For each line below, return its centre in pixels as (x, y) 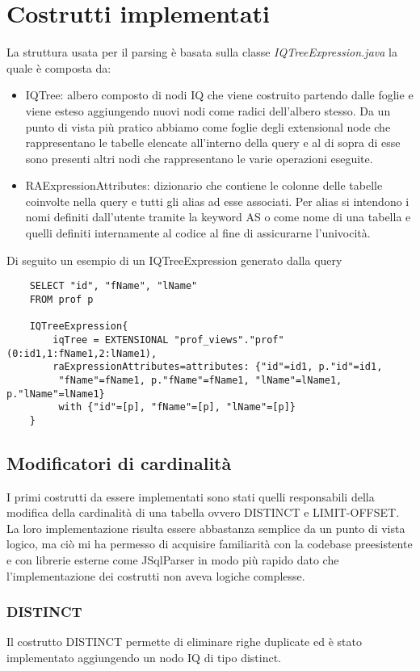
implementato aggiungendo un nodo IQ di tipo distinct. (144, 658)
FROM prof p (61, 299)
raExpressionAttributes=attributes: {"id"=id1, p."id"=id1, (218, 367)
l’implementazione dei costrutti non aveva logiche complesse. (156, 575)
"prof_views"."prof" (229, 340)
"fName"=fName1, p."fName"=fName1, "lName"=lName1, (200, 380)
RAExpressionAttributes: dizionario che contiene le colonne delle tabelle (204, 185)
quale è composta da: (59, 67)
